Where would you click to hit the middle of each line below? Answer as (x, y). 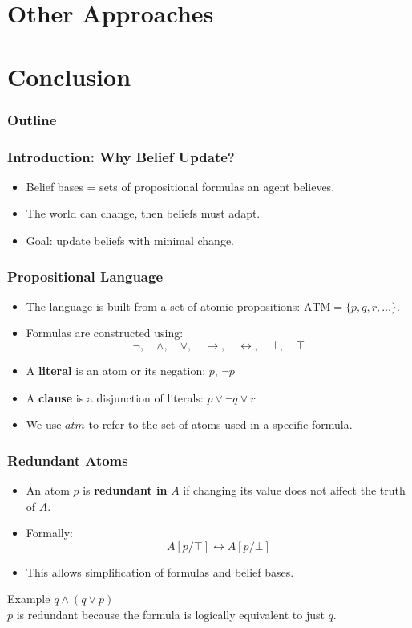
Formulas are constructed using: (105, 333)
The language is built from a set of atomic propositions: (163, 306)
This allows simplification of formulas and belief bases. (160, 571)
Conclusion (69, 76)
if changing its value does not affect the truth (294, 490)
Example (29, 599)
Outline (32, 119)
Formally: (49, 533)
